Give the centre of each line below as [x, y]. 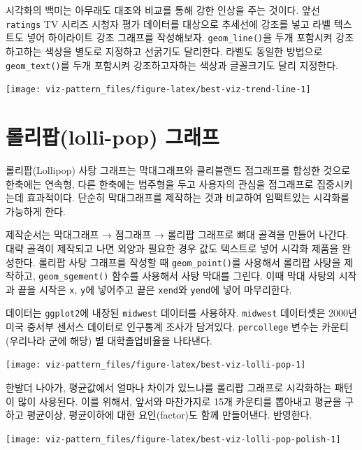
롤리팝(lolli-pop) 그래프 [113, 136]
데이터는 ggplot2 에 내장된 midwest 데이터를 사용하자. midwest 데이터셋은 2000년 [181, 313]
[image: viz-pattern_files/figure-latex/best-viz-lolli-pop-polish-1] [173, 439]
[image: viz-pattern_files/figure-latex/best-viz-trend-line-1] [158, 90]
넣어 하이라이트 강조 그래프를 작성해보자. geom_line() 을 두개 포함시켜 [180, 37]
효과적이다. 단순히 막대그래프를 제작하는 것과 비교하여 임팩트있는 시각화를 [188, 197]
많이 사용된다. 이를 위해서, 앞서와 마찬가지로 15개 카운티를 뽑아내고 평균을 [180, 401]
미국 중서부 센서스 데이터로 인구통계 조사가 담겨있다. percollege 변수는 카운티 [177, 327]
